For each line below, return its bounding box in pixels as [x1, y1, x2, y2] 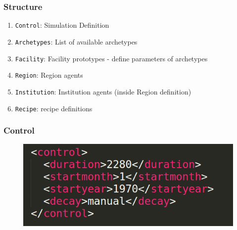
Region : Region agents [15, 70, 83, 80]
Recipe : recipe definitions [15, 103, 93, 113]
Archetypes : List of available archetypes [15, 36, 138, 46]
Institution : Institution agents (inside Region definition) [15, 86, 191, 96]
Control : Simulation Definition [15, 20, 109, 30]
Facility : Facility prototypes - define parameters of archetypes [15, 53, 208, 63]
